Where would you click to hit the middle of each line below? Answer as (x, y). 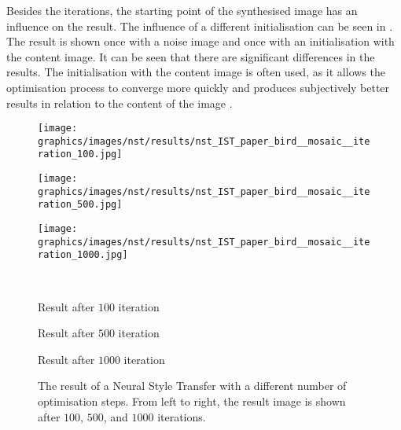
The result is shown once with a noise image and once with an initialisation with (200, 41)
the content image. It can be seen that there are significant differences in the (191, 56)
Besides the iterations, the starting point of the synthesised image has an (182, 10)
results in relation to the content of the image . (120, 103)
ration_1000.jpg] (83, 255)
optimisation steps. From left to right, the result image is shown (192, 401)
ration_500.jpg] (80, 205)
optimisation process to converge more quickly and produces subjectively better (198, 87)
